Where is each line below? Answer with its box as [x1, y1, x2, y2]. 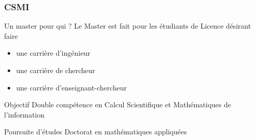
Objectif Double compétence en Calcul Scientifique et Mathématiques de [4, 99, 231, 110]
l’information [4, 109, 45, 120]
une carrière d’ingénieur [16, 48, 90, 58]
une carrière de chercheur [16, 65, 95, 75]
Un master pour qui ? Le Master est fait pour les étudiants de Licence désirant [4, 20, 251, 31]
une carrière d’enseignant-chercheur [16, 82, 127, 92]
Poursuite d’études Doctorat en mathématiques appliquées [4, 126, 187, 137]
